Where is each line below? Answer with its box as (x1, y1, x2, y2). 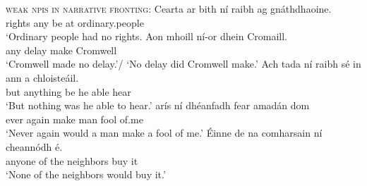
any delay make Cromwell (6, 42, 117, 57)
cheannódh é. (6, 139, 63, 154)
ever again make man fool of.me (6, 111, 143, 126)
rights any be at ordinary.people (6, 15, 144, 30)
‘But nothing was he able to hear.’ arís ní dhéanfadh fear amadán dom (6, 98, 310, 113)
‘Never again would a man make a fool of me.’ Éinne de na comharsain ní (6, 125, 323, 140)
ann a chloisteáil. (6, 70, 79, 85)
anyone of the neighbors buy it (6, 153, 138, 168)
